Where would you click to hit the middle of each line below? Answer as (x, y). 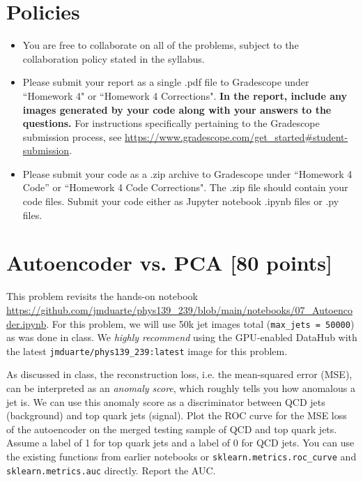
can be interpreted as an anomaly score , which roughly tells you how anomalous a (181, 388)
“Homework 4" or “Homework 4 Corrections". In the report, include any (185, 95)
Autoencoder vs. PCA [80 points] (169, 263)
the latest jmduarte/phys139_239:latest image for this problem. (147, 351)
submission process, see (72, 136)
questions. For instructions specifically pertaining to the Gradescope (171, 123)
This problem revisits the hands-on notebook (102, 296)
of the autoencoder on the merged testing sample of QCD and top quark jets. (172, 429)
